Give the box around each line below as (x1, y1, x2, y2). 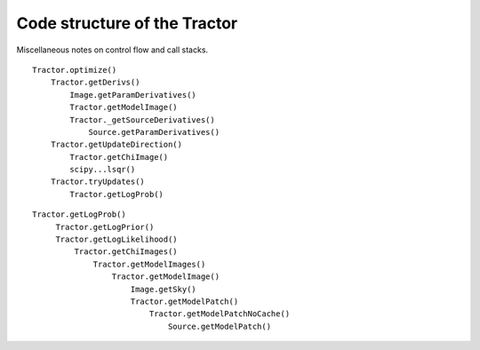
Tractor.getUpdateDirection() (50, 139, 182, 150)
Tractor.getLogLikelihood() (55, 235, 178, 244)
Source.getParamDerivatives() (88, 127, 220, 137)
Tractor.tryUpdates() (50, 177, 146, 187)
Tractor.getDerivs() (50, 77, 140, 88)
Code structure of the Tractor (16, 13, 238, 33)
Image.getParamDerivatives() (69, 90, 197, 99)
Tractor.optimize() (32, 65, 117, 75)
